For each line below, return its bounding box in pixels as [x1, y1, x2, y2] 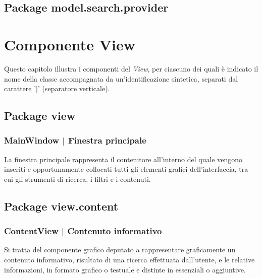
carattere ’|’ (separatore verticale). [4, 83, 110, 94]
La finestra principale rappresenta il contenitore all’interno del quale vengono [4, 154, 242, 164]
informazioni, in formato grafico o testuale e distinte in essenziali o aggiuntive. [4, 264, 246, 274]
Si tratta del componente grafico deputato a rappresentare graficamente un [4, 244, 236, 255]
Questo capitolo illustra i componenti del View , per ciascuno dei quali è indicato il [4, 63, 258, 74]
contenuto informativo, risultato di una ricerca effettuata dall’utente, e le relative [4, 254, 255, 265]
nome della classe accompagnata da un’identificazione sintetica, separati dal [4, 73, 238, 84]
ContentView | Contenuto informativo [4, 225, 162, 237]
